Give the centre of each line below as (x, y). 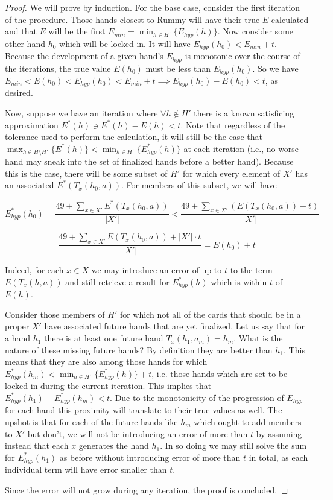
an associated (30, 185)
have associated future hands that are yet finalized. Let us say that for (175, 326)
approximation (32, 125)
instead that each (37, 445)
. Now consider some (255, 31)
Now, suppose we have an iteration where (81, 113)
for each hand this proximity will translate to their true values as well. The (144, 410)
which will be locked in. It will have (125, 43)
